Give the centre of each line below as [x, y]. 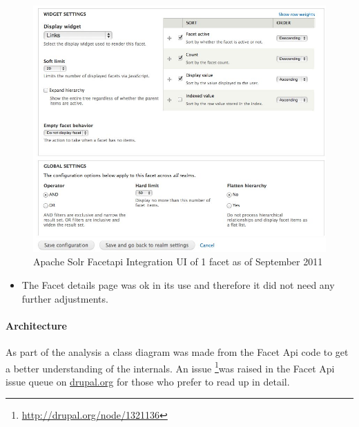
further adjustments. [65, 298]
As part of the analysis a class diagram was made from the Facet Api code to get [177, 351]
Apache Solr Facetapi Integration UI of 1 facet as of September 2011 [178, 262]
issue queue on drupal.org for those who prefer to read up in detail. [148, 381]
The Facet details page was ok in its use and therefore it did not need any [178, 284]
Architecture [36, 325]
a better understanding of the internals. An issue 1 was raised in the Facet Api [170, 367]
